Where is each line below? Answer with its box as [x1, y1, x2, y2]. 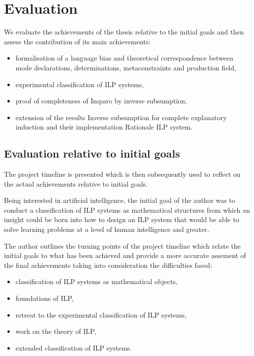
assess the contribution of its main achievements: [4, 36, 151, 46]
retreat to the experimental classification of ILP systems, [15, 309, 187, 320]
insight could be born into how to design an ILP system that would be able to [4, 214, 239, 225]
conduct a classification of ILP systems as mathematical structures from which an [4, 204, 250, 215]
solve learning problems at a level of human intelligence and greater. [4, 224, 209, 234]
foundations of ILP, [15, 293, 74, 303]
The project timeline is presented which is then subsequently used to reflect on [4, 169, 241, 179]
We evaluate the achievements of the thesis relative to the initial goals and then [4, 27, 244, 37]
